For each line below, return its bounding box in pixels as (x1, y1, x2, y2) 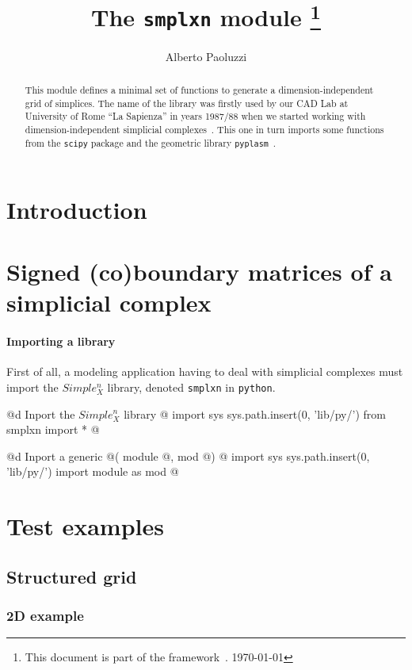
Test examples (6, 510, 164, 542)
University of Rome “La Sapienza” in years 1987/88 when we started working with (25, 109, 366, 123)
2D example (6, 605, 84, 625)
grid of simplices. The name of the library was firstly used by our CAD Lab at (25, 96, 349, 109)
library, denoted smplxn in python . (107, 378, 276, 395)
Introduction (6, 193, 147, 225)
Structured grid (6, 564, 137, 588)
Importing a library (6, 333, 116, 350)
